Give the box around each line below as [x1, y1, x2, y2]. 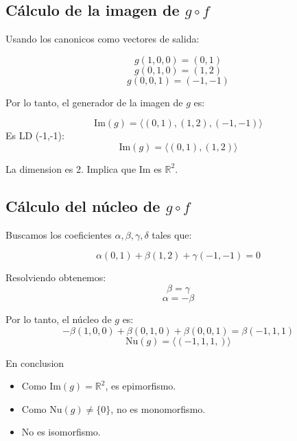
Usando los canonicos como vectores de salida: [5, 32, 200, 46]
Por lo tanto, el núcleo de [5, 311, 112, 326]
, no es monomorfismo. [110, 401, 206, 416]
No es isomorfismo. [21, 425, 101, 439]
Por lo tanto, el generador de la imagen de [5, 95, 183, 109]
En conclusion [5, 355, 64, 370]
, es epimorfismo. [105, 379, 176, 393]
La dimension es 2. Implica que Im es [5, 161, 162, 176]
